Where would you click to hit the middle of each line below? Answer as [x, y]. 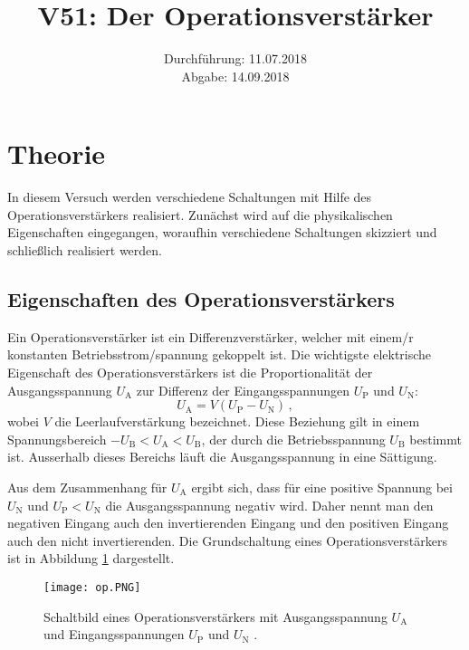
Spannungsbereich [57, 439]
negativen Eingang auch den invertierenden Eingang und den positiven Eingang [228, 523]
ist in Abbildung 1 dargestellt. [91, 558]
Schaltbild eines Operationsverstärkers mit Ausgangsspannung [215, 616]
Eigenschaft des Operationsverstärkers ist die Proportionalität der [190, 373]
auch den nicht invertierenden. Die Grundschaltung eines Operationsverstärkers [227, 540]
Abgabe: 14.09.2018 [235, 76]
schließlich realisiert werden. [85, 250]
